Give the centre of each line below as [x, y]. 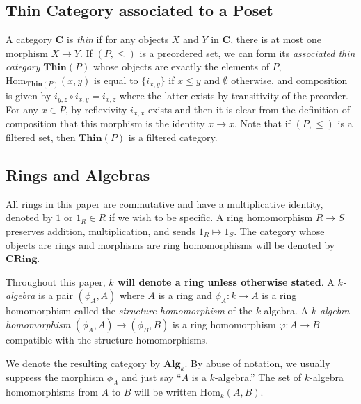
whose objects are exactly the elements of [181, 66]
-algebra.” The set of [258, 377]
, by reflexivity [96, 109]
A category [29, 39]
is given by [29, 95]
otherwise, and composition [289, 80]
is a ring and [185, 295]
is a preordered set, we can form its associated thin [247, 52]
